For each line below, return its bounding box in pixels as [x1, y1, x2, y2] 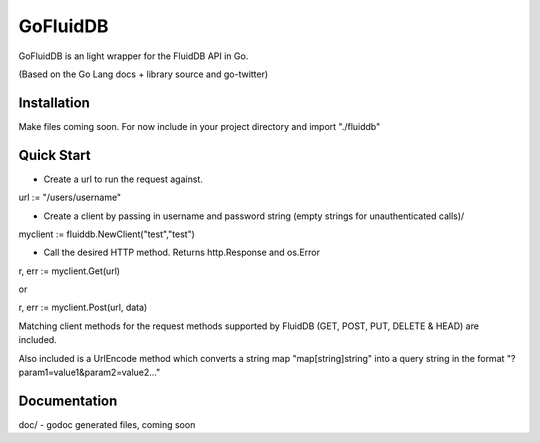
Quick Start [18, 146, 91, 164]
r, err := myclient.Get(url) [18, 265, 120, 277]
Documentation [18, 392, 118, 409]
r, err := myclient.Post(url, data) [18, 301, 148, 314]
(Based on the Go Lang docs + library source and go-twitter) [18, 68, 269, 80]
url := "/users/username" [18, 191, 122, 204]
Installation [18, 94, 90, 111]
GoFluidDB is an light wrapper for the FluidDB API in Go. [18, 50, 249, 62]
